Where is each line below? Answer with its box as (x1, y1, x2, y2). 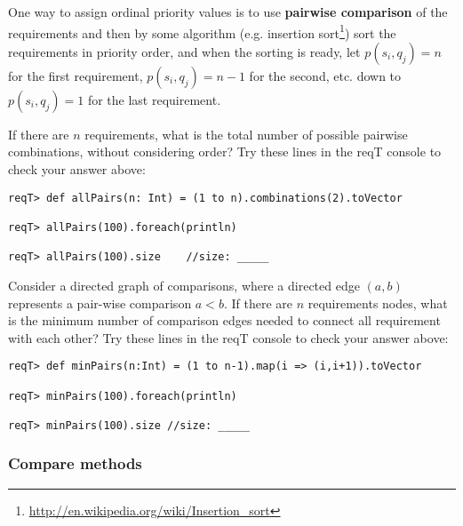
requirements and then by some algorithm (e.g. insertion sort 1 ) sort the (8, 20, 396, 42)
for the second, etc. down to (249, 66, 402, 84)
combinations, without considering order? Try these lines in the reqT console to (8, 142, 442, 161)
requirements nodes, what (307, 293, 448, 312)
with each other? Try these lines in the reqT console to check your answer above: (8, 328, 449, 347)
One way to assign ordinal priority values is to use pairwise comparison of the (8, 3, 448, 20)
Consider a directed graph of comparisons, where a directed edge (8, 275, 360, 294)
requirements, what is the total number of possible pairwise (84, 124, 408, 143)
